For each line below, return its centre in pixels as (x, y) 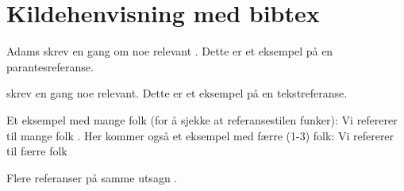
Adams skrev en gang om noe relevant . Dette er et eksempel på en (170, 51)
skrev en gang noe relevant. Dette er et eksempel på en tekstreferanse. (177, 93)
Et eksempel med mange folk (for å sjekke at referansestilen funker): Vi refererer (202, 119)
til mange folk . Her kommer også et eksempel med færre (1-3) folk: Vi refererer (200, 135)
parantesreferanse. (50, 66)
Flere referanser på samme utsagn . (92, 177)
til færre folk (37, 151)
